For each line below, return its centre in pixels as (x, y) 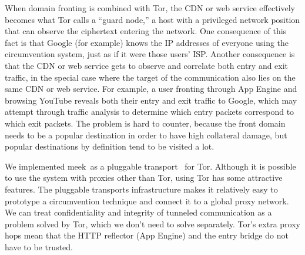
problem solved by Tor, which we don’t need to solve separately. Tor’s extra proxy (152, 223)
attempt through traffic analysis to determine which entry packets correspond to (150, 112)
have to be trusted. (39, 246)
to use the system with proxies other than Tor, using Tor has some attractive (144, 178)
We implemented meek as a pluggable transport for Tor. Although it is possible (150, 166)
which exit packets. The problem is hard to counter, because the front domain (145, 123)
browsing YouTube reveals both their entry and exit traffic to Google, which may (151, 100)
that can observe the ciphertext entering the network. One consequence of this (146, 31)
